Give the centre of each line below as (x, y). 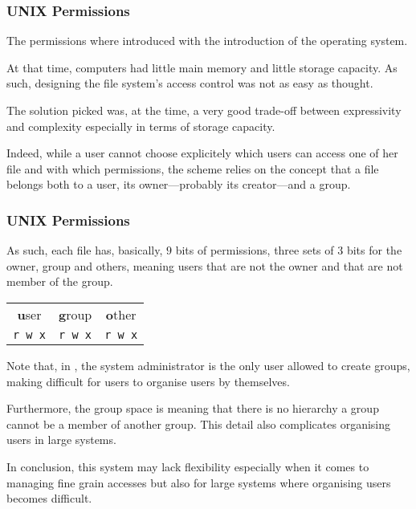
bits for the (374, 250)
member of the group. (60, 281)
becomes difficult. (49, 498)
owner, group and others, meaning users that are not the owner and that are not (205, 265)
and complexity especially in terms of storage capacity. (141, 126)
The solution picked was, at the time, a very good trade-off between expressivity (204, 110)
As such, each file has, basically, (85, 250)
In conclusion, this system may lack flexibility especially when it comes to (188, 466)
